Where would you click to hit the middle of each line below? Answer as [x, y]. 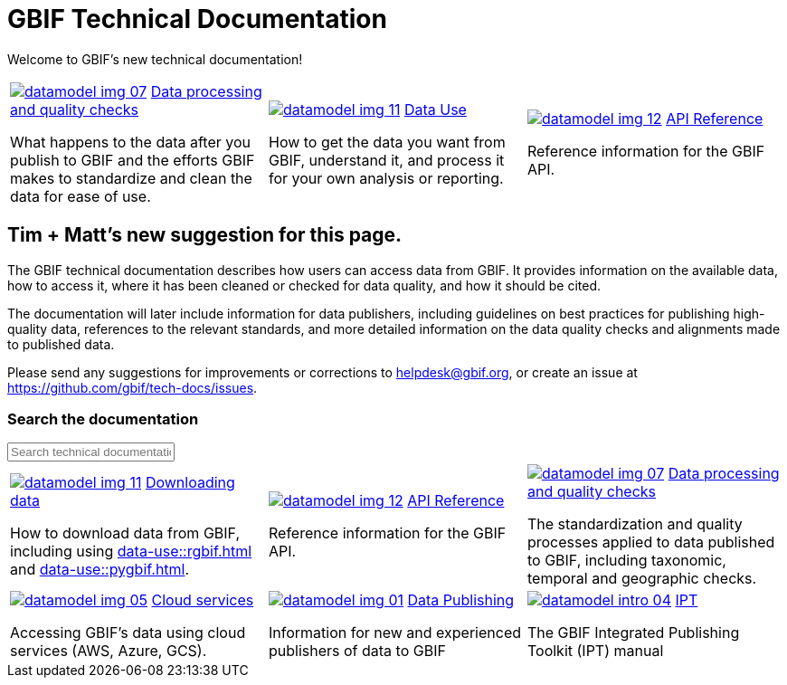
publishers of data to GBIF [357, 651]
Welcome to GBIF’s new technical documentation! [155, 59]
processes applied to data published [651, 542]
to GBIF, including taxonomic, [626, 561]
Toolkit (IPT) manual [595, 651]
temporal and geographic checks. [642, 579]
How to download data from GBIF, [125, 533]
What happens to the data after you [131, 142]
